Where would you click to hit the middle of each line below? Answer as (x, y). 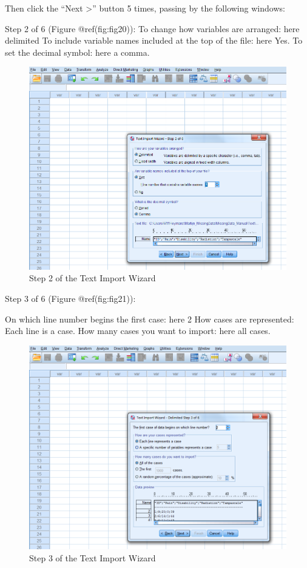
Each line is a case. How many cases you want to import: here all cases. (138, 331)
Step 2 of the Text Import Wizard (93, 278)
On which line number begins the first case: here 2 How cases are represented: (150, 319)
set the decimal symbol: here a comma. (77, 52)
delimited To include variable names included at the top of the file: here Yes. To (154, 40)
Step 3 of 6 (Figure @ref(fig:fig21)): (70, 298)
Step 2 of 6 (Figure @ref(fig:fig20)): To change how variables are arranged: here (152, 28)
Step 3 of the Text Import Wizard (93, 557)
